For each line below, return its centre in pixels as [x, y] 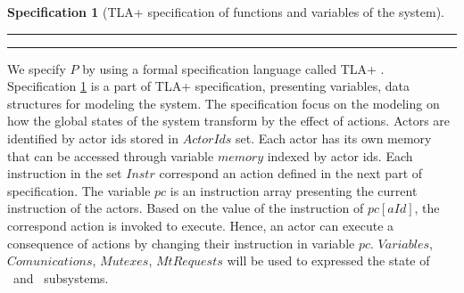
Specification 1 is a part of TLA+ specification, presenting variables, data [208, 86]
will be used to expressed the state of [328, 260]
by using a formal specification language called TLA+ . [233, 68]
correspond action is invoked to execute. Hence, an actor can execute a [201, 225]
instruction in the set [65, 173]
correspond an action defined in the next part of [291, 173]
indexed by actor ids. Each [340, 155]
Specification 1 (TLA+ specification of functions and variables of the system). [226, 12]
